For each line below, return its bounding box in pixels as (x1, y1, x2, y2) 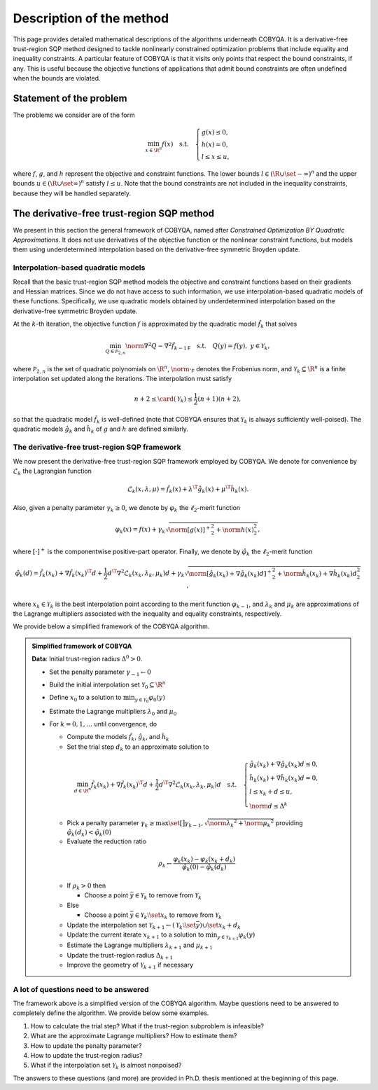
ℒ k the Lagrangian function (13, 467, 92, 476)
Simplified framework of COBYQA (31, 642, 132, 650)
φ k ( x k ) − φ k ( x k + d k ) (172, 855, 236, 864)
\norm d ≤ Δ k (249, 801, 288, 810)
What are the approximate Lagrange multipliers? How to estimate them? (30, 1032, 237, 1040)
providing (275, 818, 304, 827)
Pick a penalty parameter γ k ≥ (66, 818, 155, 829)
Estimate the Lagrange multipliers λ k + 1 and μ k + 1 (66, 941, 213, 951)
